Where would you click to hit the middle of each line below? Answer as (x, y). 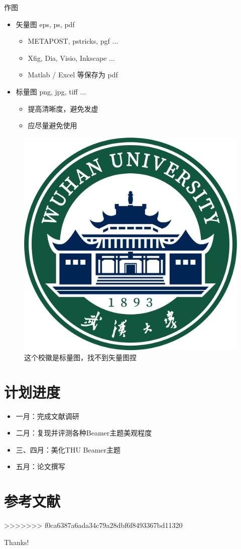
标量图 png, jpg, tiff (47, 91)
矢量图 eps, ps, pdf (45, 24)
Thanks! (17, 542)
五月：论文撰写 (40, 466)
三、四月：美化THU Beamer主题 (68, 449)
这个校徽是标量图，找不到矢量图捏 (80, 357)
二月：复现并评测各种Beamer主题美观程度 (84, 433)
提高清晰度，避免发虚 (63, 108)
